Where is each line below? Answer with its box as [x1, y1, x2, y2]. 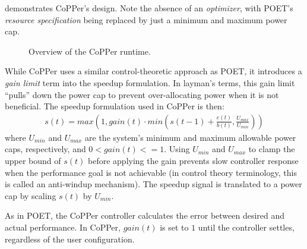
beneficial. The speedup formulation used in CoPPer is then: [5, 100, 224, 112]
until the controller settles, [198, 220, 295, 233]
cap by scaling [5, 189, 56, 201]
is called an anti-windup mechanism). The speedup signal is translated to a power [5, 178, 302, 190]
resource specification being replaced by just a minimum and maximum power [5, 13, 287, 26]
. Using [164, 143, 190, 155]
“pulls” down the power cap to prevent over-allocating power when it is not [5, 88, 279, 100]
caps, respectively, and [5, 143, 86, 155]
